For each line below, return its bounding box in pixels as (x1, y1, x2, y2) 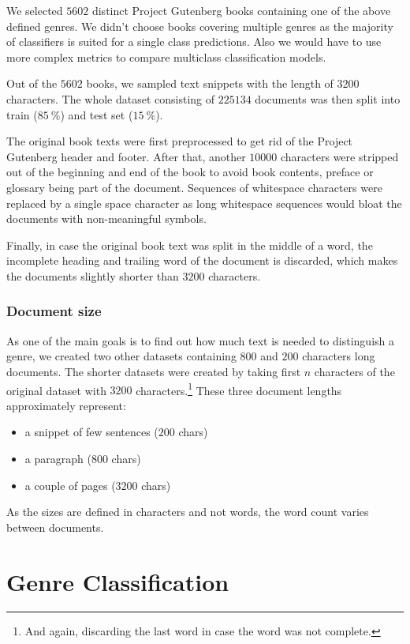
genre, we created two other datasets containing (6, 348, 237, 364)
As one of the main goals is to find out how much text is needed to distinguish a (6, 332, 394, 348)
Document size (6, 301, 102, 321)
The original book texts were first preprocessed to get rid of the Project (6, 133, 353, 149)
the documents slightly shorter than (6, 267, 179, 284)
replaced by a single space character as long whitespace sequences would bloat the (6, 194, 402, 211)
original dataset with (6, 382, 106, 398)
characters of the (314, 363, 395, 379)
